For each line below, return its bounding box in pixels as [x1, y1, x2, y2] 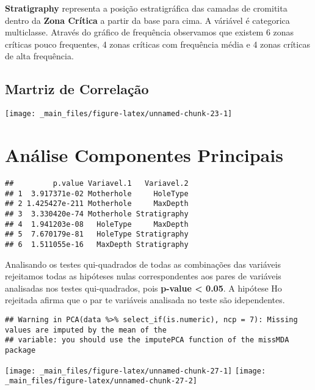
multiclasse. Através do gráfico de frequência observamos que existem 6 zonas [5, 26, 294, 39]
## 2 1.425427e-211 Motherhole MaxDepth [5, 199, 189, 208]
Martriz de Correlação [5, 79, 149, 98]
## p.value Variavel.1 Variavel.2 [5, 178, 189, 188]
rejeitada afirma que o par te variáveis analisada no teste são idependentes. [5, 293, 285, 306]
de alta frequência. [5, 50, 74, 62]
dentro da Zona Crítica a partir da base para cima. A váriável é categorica [5, 13, 290, 26]
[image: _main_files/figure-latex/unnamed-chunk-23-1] [5, 109, 233, 119]
